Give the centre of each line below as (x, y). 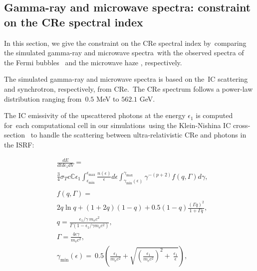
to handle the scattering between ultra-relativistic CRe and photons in (138, 135)
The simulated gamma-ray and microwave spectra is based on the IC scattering (126, 79)
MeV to (108, 98)
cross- (242, 125)
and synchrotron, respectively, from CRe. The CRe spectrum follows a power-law (128, 88)
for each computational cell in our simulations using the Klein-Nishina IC (118, 125)
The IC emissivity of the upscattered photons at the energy (95, 115)
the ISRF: (19, 144)
